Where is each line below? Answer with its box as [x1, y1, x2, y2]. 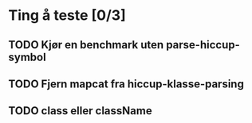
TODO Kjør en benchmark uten [8, 38, 164, 52]
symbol [8, 50, 46, 63]
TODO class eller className [8, 104, 153, 117]
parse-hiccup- [166, 38, 241, 52]
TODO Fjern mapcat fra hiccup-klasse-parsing [8, 77, 245, 90]
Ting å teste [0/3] [8, 6, 126, 25]
